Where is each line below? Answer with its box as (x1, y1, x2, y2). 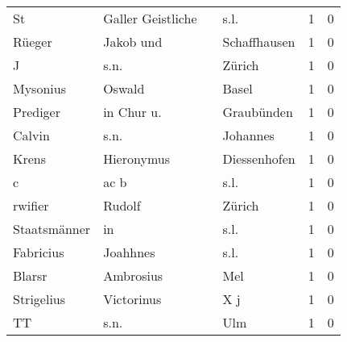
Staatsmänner (13, 219, 91, 238)
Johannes (222, 126, 275, 144)
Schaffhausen (222, 32, 295, 51)
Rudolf (103, 196, 141, 215)
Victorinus (103, 290, 162, 308)
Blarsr (13, 266, 48, 285)
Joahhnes (103, 243, 155, 261)
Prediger (13, 102, 60, 121)
